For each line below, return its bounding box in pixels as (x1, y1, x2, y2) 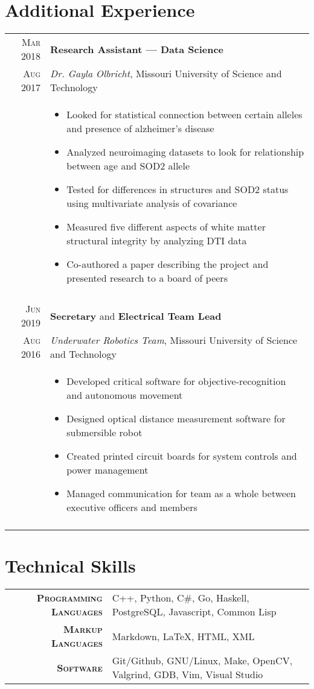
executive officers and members (66, 500, 197, 515)
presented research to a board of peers (66, 271, 228, 285)
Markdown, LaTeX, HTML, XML (112, 629, 255, 643)
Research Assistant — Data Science (50, 42, 224, 56)
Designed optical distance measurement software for (66, 411, 286, 426)
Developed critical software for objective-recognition (66, 374, 286, 389)
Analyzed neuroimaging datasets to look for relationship (66, 145, 304, 159)
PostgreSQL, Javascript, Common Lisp (112, 605, 277, 619)
